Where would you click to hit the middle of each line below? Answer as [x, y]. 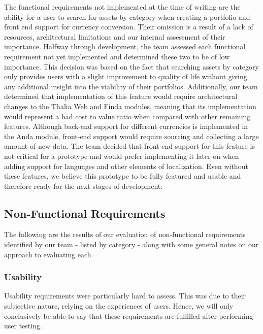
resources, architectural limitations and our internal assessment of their [115, 36]
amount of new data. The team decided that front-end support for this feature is [129, 146]
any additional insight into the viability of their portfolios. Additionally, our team [131, 86]
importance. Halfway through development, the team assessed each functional [125, 46]
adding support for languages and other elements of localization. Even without [126, 166]
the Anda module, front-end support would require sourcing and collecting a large [131, 136]
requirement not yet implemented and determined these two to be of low [117, 56]
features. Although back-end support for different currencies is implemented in [126, 126]
